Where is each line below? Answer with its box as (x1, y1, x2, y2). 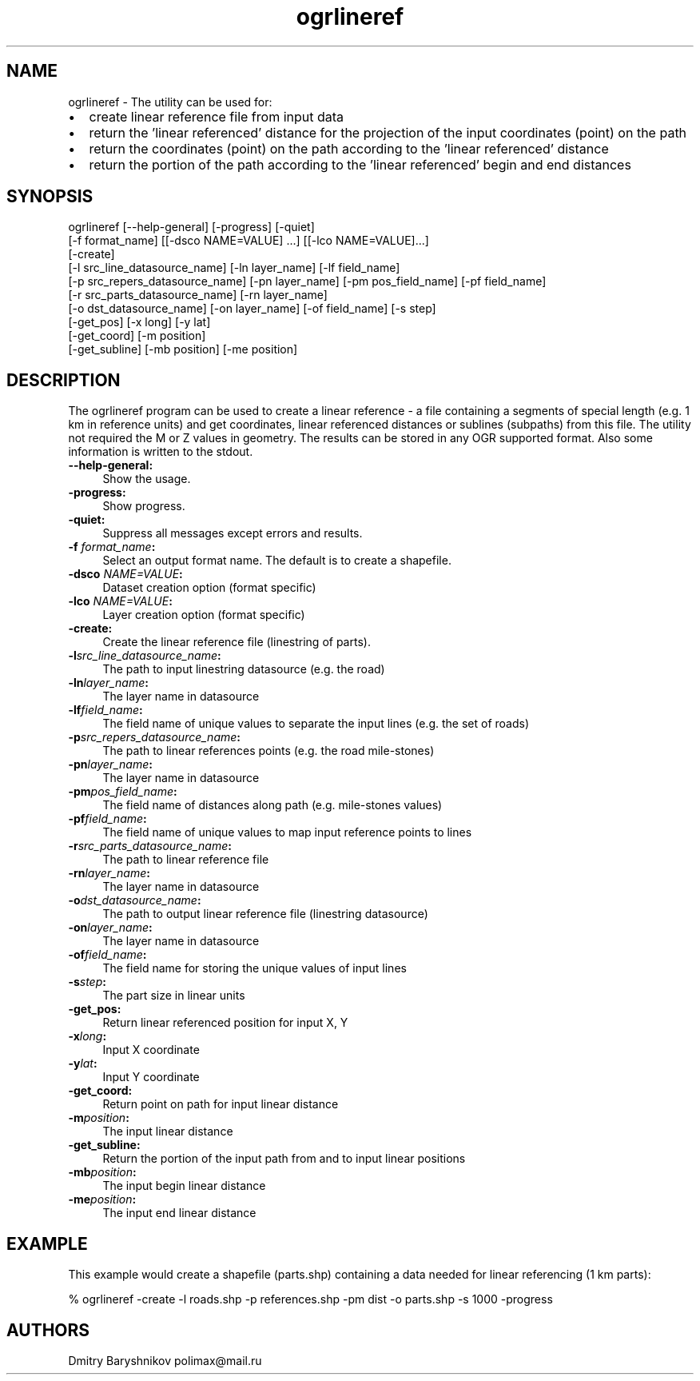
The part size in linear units (102, 988, 245, 1003)
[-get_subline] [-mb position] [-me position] (68, 342, 298, 357)
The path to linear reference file (102, 852, 269, 867)
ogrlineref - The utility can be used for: (68, 94, 272, 109)
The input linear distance (102, 1124, 233, 1139)
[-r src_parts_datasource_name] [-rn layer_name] (68, 288, 328, 302)
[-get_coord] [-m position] (68, 329, 206, 343)
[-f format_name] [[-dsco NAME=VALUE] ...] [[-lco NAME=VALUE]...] (68, 233, 429, 248)
